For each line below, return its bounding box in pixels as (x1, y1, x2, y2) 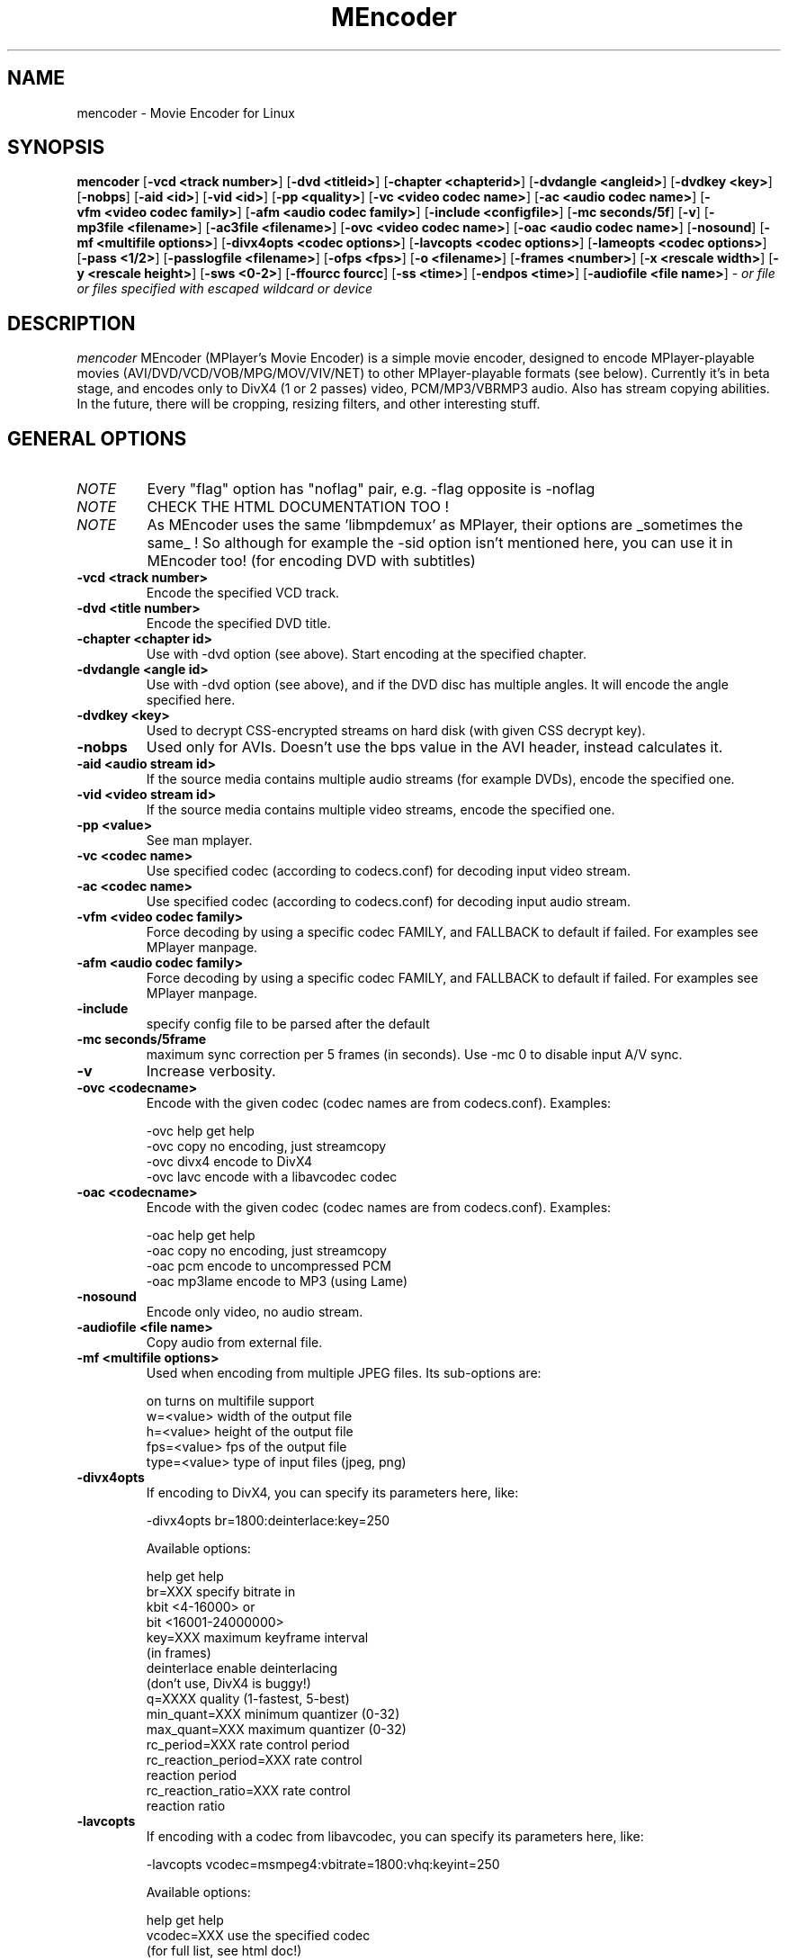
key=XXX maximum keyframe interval (146, 1630, 369, 1646)
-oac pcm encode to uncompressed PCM (146, 1258, 391, 1274)
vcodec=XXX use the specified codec (146, 1928, 371, 1944)
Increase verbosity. (146, 1062, 276, 1081)
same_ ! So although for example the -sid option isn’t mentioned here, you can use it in (147, 534, 733, 553)
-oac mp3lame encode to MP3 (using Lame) (146, 1273, 408, 1290)
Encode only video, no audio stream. (146, 1304, 363, 1320)
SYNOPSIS (7, 136, 105, 159)
